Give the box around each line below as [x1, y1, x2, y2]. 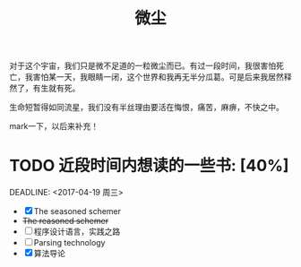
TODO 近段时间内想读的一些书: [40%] [9, 156, 289, 176]
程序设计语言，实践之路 [33, 226, 121, 237]
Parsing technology [33, 237, 106, 248]
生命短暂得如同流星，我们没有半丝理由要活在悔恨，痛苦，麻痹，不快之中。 [9, 102, 284, 113]
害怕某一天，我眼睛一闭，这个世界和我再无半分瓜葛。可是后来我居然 [32, 72, 284, 82]
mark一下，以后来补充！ [9, 121, 99, 132]
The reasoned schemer [21, 216, 109, 227]
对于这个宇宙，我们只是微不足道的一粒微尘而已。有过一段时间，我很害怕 [9, 60, 276, 72]
